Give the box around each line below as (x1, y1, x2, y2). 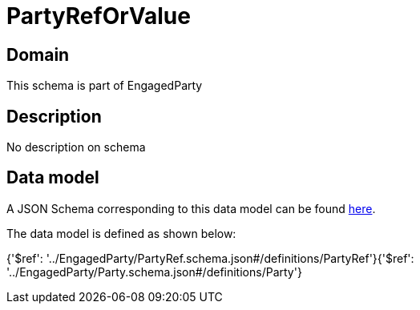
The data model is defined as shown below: (6, 226, 236, 240)
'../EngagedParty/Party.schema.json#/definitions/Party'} (6, 264, 302, 279)
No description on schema (6, 140, 146, 155)
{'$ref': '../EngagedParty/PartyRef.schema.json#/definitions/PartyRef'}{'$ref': (6, 251, 414, 265)
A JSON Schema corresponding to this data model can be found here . (6, 201, 376, 215)
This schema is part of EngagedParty (6, 79, 203, 93)
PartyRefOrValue (6, 2, 191, 30)
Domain (6, 44, 70, 65)
